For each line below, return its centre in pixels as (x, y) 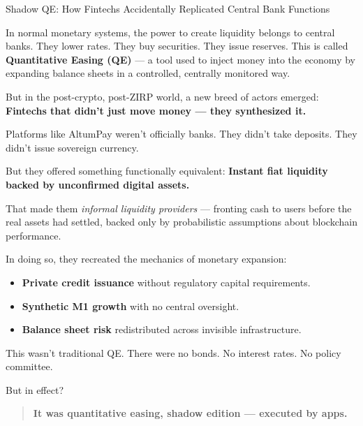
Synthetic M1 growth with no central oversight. (131, 306)
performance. (34, 235)
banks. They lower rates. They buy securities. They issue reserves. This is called (177, 46)
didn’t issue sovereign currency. (72, 147)
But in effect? (35, 389)
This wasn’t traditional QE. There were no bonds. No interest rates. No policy (173, 352)
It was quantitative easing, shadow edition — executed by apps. (190, 413)
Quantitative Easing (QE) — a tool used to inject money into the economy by (180, 59)
